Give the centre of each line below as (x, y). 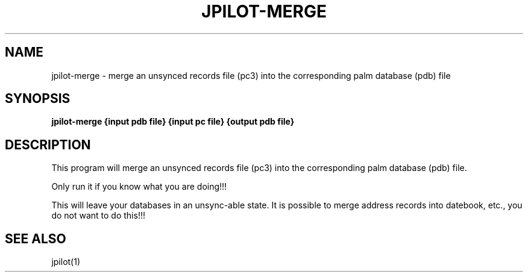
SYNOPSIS (38, 99)
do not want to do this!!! (98, 216)
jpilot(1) (66, 262)
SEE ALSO (36, 238)
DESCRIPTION (48, 145)
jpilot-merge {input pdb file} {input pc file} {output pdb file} (173, 122)
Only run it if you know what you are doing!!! (139, 187)
